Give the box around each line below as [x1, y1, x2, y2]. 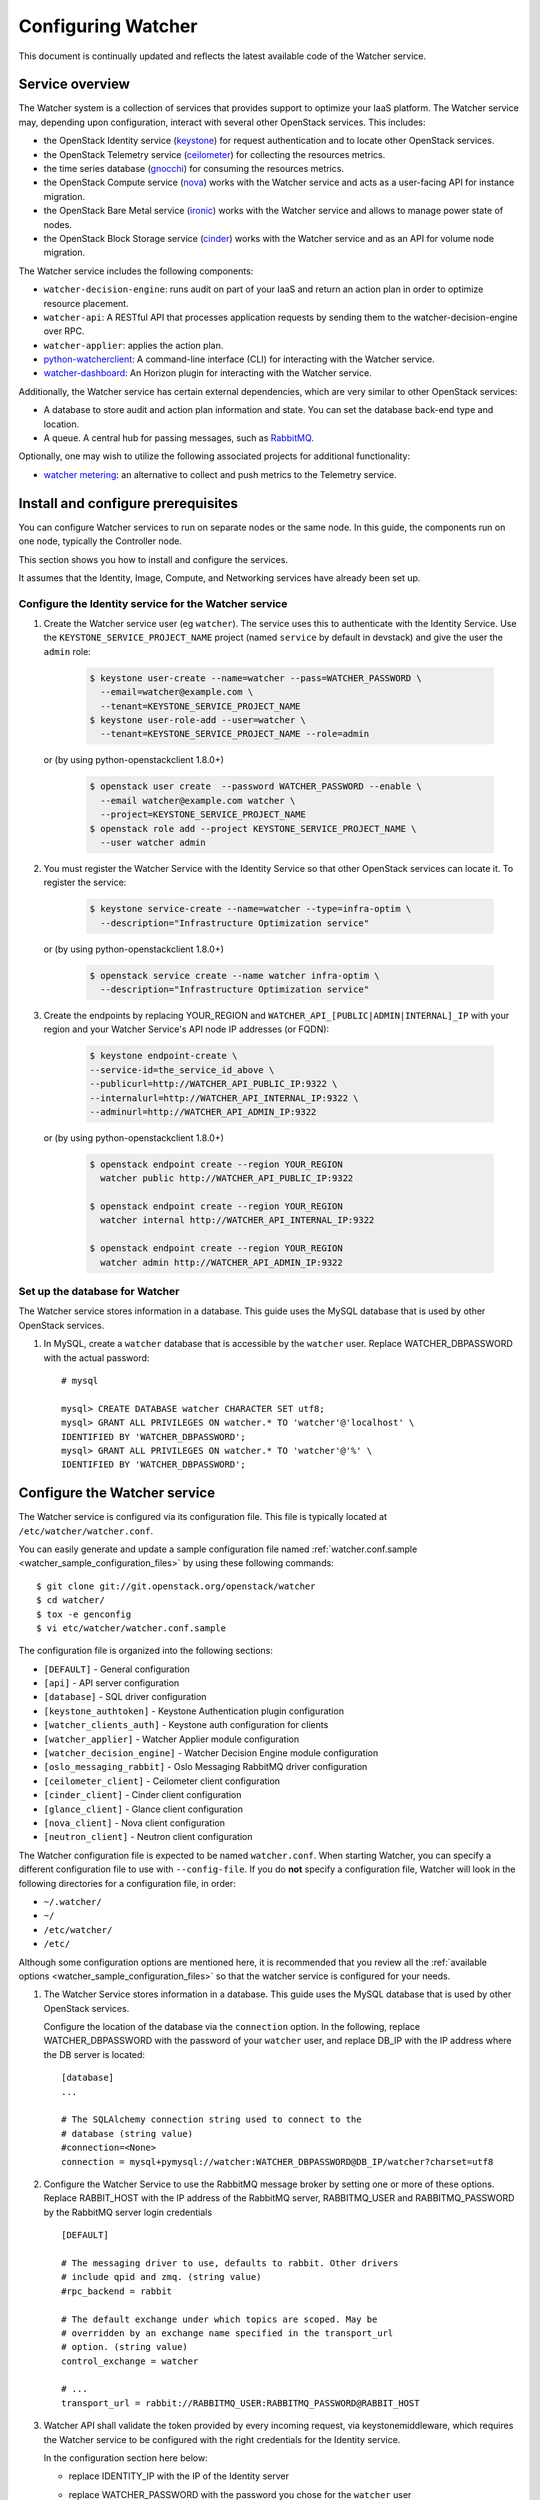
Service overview [18, 76, 130, 93]
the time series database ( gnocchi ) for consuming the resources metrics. [43, 163, 345, 175]
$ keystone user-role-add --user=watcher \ [89, 714, 307, 725]
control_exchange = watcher [61, 2355, 199, 2367]
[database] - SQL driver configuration [43, 1691, 207, 1703]
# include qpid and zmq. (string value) [61, 2271, 262, 2283]
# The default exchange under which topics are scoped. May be [61, 2313, 378, 2325]
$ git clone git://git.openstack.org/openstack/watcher [36, 1580, 316, 1592]
